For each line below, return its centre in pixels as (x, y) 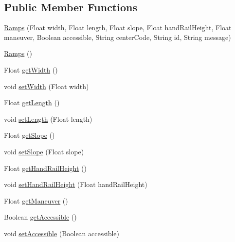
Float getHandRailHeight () (45, 168)
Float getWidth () (31, 69)
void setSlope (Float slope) (44, 151)
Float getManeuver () (36, 200)
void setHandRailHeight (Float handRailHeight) (76, 184)
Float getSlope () (29, 135)
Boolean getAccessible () (40, 217)
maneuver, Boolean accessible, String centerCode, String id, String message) (117, 37)
